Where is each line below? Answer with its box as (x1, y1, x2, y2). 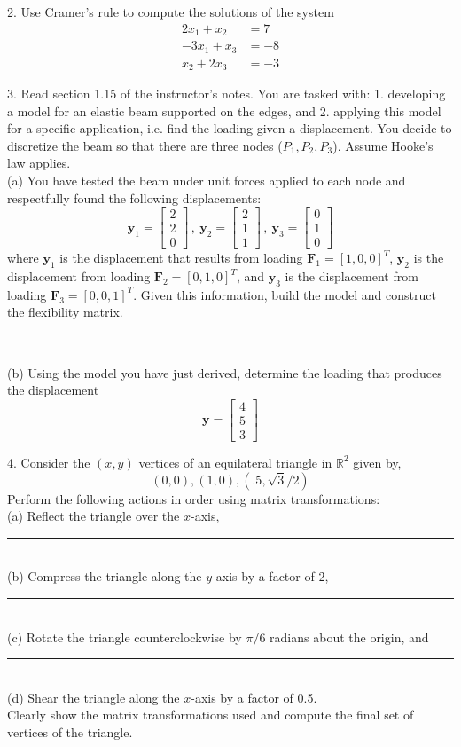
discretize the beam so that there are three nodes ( (7, 136, 283, 154)
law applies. (7, 153, 71, 172)
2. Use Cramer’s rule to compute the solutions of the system (7, 3, 334, 20)
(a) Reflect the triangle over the (7, 507, 180, 525)
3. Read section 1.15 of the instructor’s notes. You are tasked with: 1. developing (7, 84, 446, 103)
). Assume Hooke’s (332, 136, 434, 154)
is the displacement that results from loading (59, 248, 303, 267)
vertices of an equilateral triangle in (138, 452, 332, 471)
